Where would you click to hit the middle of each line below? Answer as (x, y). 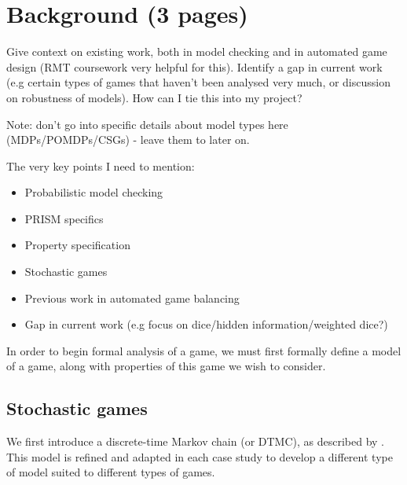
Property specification (77, 245)
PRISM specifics (64, 218)
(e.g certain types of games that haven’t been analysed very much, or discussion (198, 82)
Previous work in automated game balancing (132, 298)
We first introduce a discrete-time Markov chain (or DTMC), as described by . (196, 441)
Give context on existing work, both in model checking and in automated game (197, 51)
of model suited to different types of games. (111, 472)
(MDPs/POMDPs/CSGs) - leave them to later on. (128, 140)
